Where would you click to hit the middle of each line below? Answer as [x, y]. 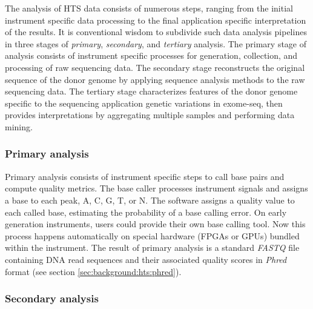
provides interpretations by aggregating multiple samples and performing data [150, 115]
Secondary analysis [52, 298]
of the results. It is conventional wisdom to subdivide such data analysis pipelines [156, 32]
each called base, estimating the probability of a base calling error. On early [146, 212]
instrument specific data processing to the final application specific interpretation [156, 20]
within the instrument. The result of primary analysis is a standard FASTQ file [152, 248]
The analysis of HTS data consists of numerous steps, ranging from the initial [149, 8]
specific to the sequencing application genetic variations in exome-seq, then [144, 103]
